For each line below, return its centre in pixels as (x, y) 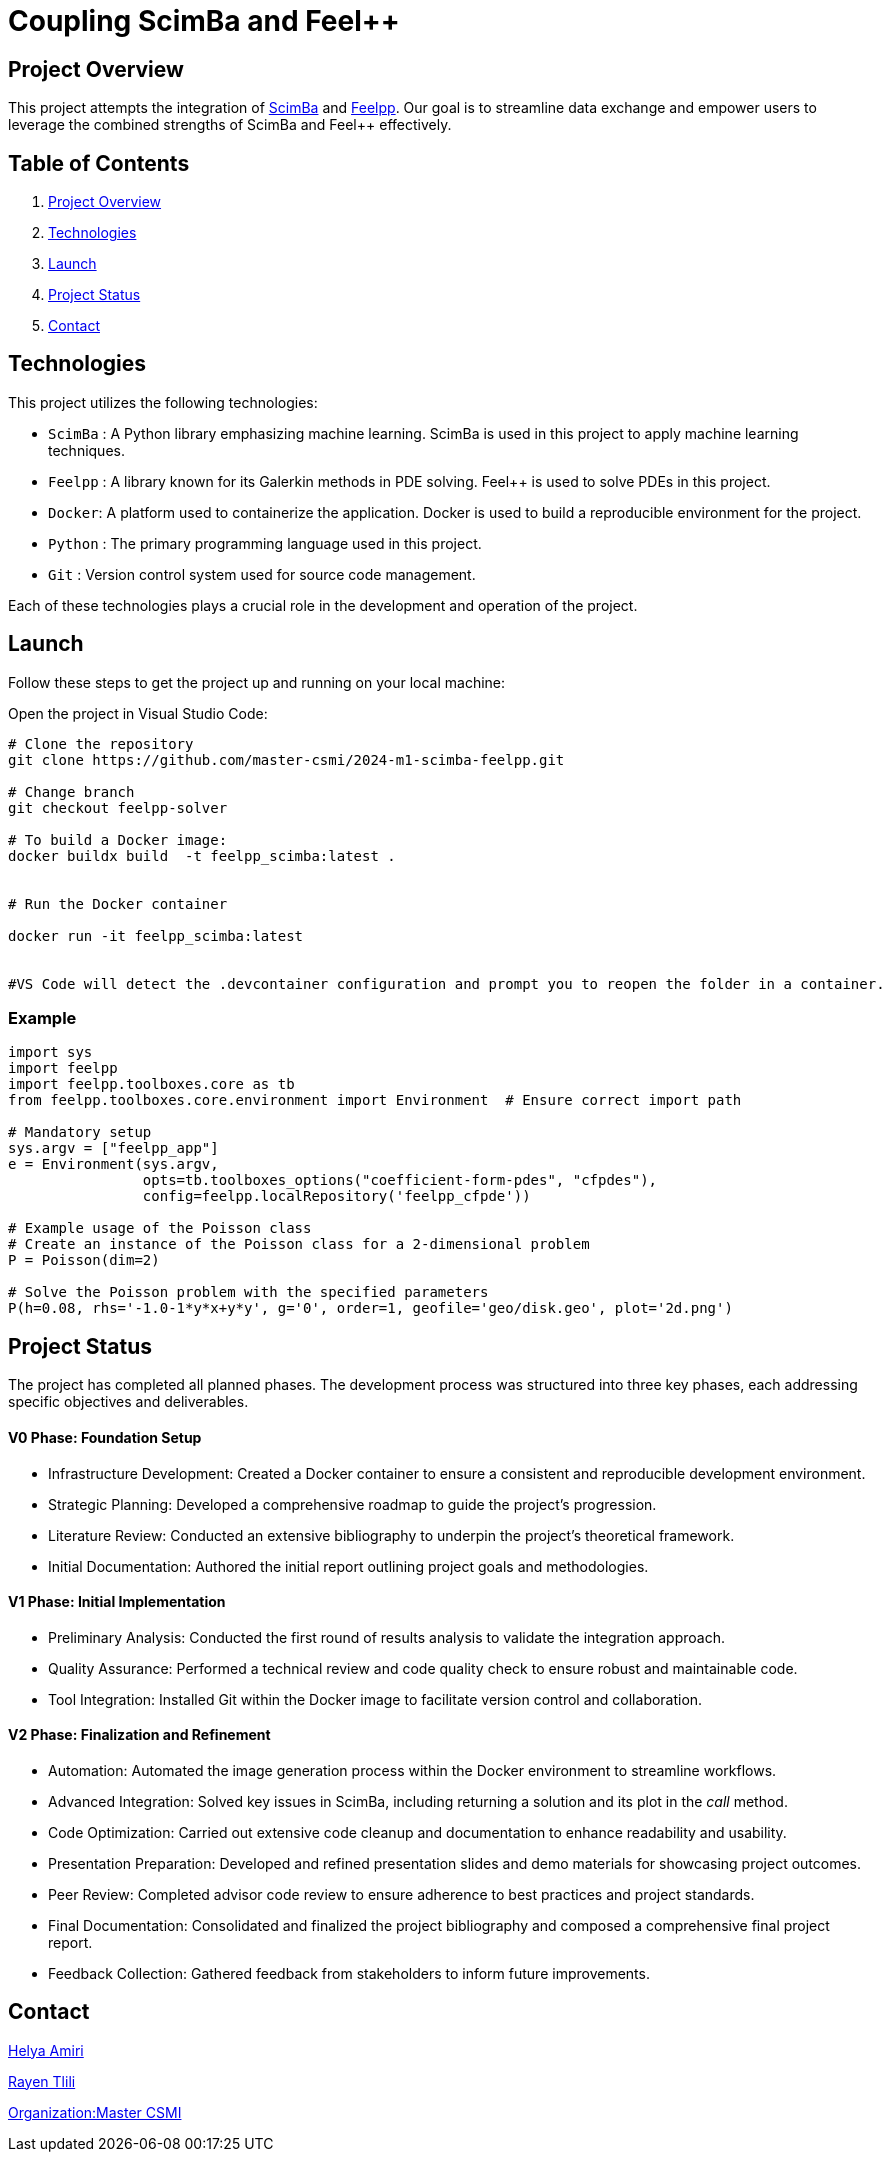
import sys (50, 1052)
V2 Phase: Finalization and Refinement (139, 1735)
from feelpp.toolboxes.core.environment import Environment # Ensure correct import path (375, 1100)
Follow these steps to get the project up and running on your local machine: (257, 682)
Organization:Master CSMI (95, 2112)
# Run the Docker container (118, 903)
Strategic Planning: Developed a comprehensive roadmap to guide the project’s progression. (352, 1504)
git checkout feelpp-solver (118, 807)
